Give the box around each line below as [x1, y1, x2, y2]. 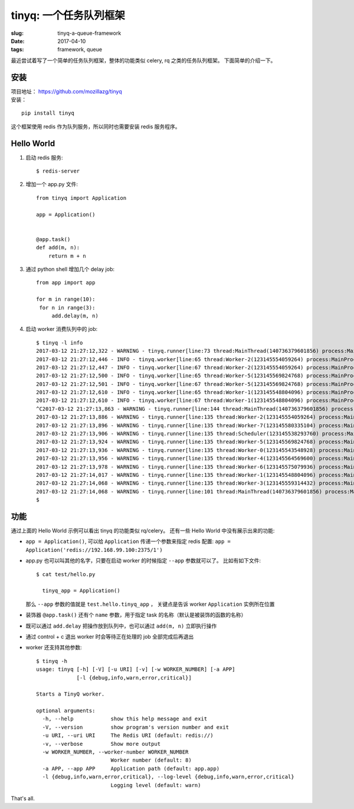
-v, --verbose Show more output [42, 740, 161, 747]
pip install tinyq [21, 110, 75, 116]
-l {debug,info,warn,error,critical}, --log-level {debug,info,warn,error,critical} [42, 774, 294, 780]
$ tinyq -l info [36, 339, 83, 346]
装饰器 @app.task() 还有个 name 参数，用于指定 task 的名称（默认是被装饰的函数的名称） [25, 612, 247, 619]
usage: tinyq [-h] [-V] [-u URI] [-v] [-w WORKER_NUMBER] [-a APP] [36, 666, 235, 673]
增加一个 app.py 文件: [25, 181, 78, 188]
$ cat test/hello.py [36, 571, 96, 577]
